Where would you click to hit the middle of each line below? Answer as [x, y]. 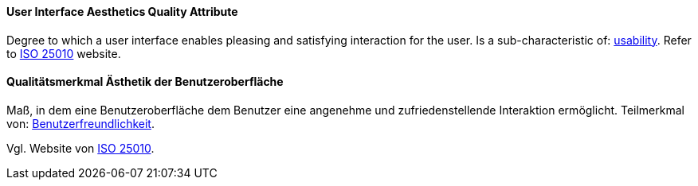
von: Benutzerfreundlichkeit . [80, 123]
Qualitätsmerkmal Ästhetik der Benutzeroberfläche [145, 82]
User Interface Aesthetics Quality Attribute [122, 12]
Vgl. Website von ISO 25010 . [80, 148]
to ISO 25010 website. [64, 53]
